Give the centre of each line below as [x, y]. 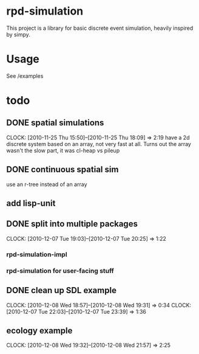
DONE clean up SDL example [62, 290]
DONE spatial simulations [55, 123]
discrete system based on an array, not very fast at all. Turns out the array [99, 144]
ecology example [39, 331]
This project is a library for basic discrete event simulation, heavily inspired [100, 28]
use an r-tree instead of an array [47, 184]
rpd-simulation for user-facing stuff [60, 271]
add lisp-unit [31, 203]
